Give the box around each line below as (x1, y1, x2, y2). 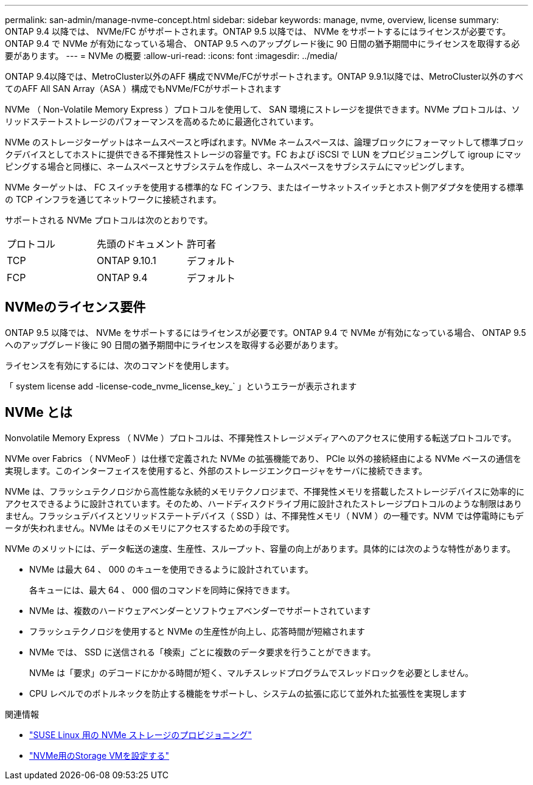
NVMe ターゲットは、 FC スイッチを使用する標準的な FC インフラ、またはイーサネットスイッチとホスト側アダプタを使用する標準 (5, 182, 524, 192)
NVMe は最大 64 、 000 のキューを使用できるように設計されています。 (29, 563, 313, 574)
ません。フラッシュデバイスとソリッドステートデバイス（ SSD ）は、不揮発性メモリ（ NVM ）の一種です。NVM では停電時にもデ (5, 510, 524, 521)
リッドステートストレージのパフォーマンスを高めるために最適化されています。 (5, 116, 319, 127)
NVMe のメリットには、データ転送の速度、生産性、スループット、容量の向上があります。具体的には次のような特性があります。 (5, 543, 516, 554)
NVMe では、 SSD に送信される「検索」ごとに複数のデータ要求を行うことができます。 (29, 646, 376, 657)
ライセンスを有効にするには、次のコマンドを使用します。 (5, 360, 234, 371)
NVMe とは (5, 405, 72, 420)
